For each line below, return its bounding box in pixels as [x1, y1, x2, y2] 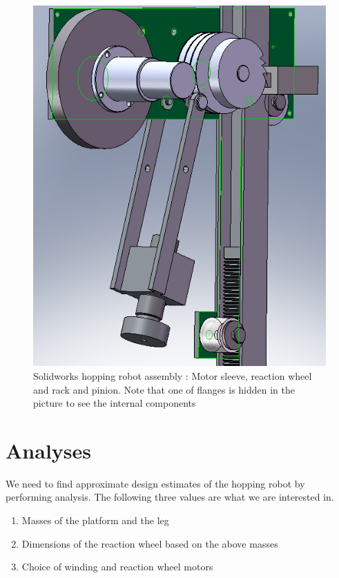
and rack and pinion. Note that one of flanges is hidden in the [33, 382, 296, 396]
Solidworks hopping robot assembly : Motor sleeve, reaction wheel [33, 368, 312, 383]
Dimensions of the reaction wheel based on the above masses [21, 536, 278, 550]
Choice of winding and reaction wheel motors [21, 559, 213, 574]
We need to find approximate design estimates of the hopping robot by [6, 476, 305, 490]
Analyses [6, 436, 91, 464]
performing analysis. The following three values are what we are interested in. [6, 490, 334, 504]
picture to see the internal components [33, 396, 196, 410]
